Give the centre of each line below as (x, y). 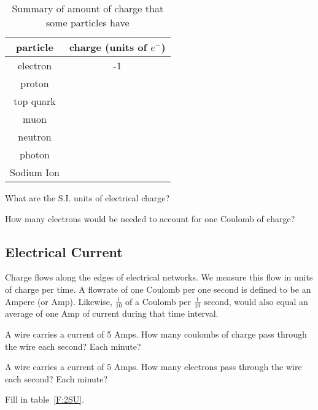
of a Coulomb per (158, 301)
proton (35, 83)
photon (35, 154)
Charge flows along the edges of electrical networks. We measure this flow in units (159, 277)
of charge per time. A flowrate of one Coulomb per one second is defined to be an (158, 289)
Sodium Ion (35, 172)
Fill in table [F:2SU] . (45, 399)
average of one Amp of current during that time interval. (112, 313)
